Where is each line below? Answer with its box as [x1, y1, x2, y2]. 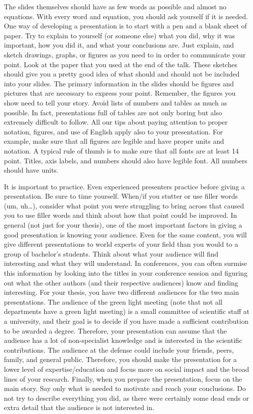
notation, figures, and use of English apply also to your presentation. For [4, 126, 223, 136]
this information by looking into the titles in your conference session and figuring [4, 268, 248, 278]
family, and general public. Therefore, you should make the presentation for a [4, 354, 237, 364]
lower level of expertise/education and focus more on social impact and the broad [4, 363, 249, 374]
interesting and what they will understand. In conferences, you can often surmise [4, 258, 247, 268]
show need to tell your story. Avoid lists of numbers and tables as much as [4, 97, 227, 107]
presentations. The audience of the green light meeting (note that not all [4, 296, 223, 307]
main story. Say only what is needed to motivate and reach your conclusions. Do [4, 383, 246, 393]
